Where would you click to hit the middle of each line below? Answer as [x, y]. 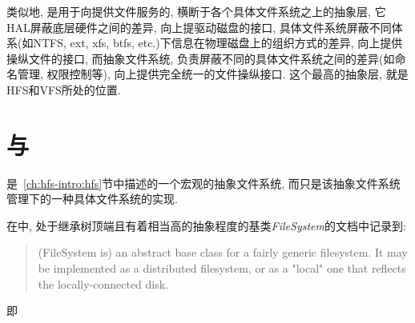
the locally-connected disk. [103, 283]
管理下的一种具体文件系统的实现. [92, 199]
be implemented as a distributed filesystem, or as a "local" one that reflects [222, 268]
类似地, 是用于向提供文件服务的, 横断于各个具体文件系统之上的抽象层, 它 [196, 11]
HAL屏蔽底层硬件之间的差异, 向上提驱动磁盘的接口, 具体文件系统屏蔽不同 [199, 27]
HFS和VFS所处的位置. [64, 89]
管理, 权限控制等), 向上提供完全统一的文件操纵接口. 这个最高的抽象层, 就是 [213, 74]
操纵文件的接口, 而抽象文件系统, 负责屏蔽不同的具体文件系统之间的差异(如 [201, 58]
